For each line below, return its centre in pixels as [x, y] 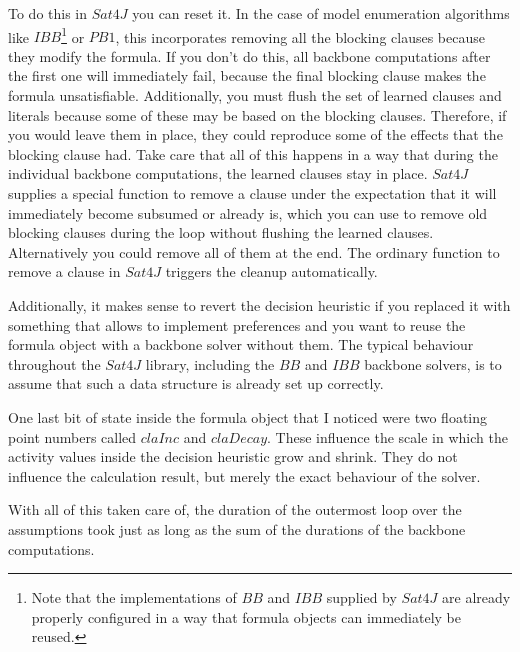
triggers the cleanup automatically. [271, 271]
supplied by [361, 597]
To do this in [48, 13]
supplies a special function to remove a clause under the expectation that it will [252, 193]
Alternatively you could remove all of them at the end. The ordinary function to [254, 251]
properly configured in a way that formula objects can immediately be [246, 616]
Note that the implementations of [134, 597]
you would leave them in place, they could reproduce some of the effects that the [255, 134]
